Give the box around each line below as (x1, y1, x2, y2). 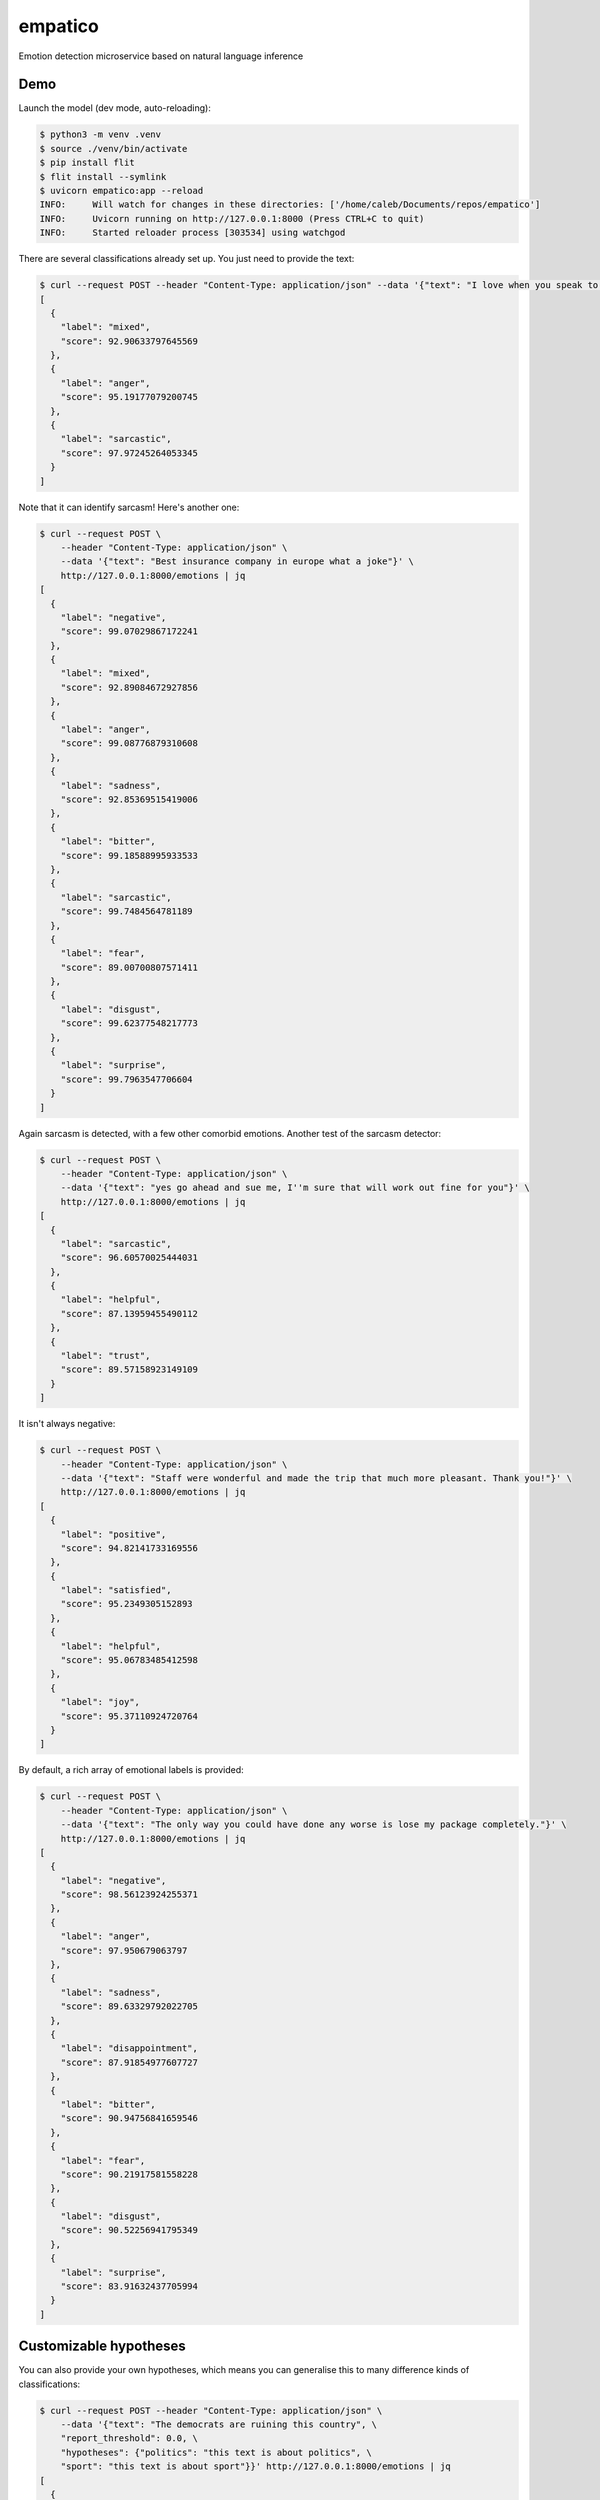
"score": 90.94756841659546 (60, 2113, 199, 2124)
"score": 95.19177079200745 (60, 391, 199, 403)
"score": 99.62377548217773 (60, 1018, 199, 1029)
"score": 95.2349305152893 (60, 1598, 194, 1610)
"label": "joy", (60, 1696, 140, 1708)
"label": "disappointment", (60, 2043, 199, 2054)
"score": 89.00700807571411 (60, 961, 199, 973)
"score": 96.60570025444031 (60, 1252, 199, 1264)
